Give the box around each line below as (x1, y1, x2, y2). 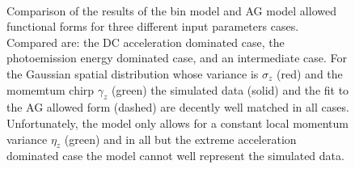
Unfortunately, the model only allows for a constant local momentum (6, 114, 349, 131)
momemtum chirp (6, 81, 95, 98)
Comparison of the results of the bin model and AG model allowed (6, 2, 336, 19)
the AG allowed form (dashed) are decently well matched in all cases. (6, 99, 349, 116)
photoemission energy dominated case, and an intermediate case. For (6, 49, 347, 66)
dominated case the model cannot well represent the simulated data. (6, 147, 344, 164)
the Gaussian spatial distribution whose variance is (6, 65, 259, 82)
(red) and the (277, 65, 343, 82)
